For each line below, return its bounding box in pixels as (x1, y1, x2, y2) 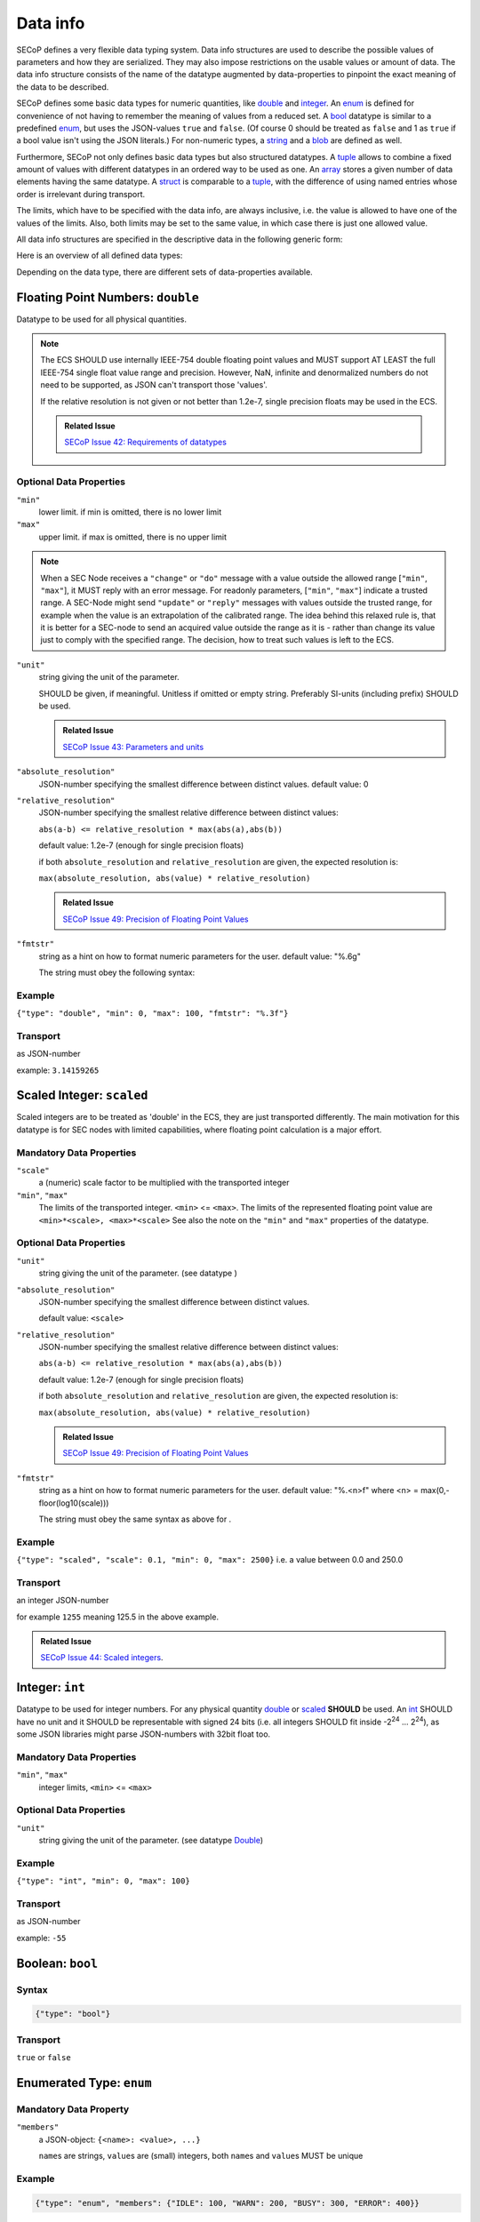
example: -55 (16, 1932, 67, 1943)
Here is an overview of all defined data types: (16, 250, 183, 261)
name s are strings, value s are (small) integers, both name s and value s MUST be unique (38, 2151, 364, 2162)
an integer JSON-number (16, 1595, 109, 1606)
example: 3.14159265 (16, 1065, 100, 1075)
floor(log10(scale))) (38, 1498, 109, 1508)
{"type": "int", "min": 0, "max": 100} (16, 1876, 190, 1886)
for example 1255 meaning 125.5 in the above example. (16, 1611, 220, 1622)
